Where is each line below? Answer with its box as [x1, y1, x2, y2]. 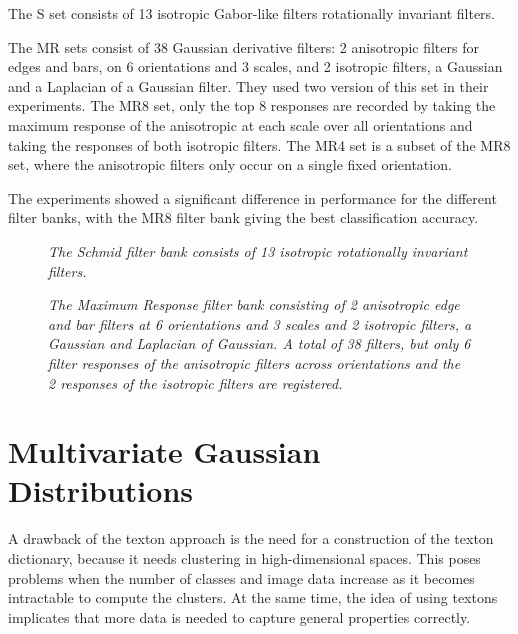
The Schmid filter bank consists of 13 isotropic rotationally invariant [48, 240, 468, 261]
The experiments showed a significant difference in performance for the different [8, 187, 497, 208]
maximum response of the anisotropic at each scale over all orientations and [8, 114, 473, 135]
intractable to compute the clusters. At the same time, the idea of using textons [8, 587, 498, 608]
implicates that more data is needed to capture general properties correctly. [8, 606, 471, 627]
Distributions [8, 470, 193, 511]
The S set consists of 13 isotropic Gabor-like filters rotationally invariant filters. [8, 3, 495, 23]
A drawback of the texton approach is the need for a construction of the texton [8, 528, 494, 549]
